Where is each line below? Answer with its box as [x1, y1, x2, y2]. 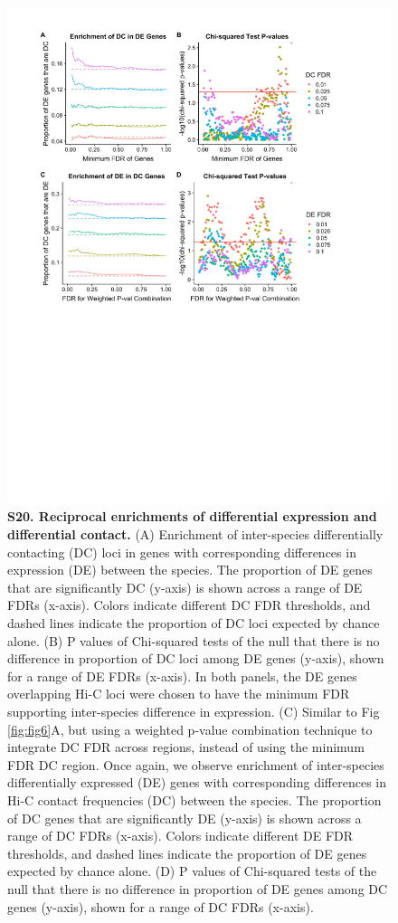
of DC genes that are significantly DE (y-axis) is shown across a [7, 808, 362, 827]
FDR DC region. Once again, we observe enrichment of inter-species [7, 755, 384, 774]
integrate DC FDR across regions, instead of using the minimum [7, 737, 365, 756]
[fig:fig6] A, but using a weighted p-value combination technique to [7, 719, 373, 738]
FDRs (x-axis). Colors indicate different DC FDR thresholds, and [7, 595, 371, 614]
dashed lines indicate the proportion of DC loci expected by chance [7, 614, 380, 633]
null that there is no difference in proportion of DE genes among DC [7, 879, 388, 898]
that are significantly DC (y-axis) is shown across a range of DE [7, 577, 363, 596]
